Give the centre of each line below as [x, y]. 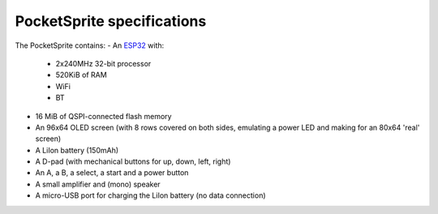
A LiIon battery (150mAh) [77, 150]
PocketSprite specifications [111, 21]
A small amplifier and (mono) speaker [98, 184]
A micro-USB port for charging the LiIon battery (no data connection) [151, 195]
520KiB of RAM [81, 75]
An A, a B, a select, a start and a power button [112, 173]
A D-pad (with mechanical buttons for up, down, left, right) [133, 161]
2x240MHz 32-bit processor [103, 63]
